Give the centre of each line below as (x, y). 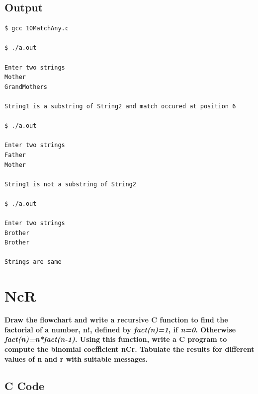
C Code (25, 385)
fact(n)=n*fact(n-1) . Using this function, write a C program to (116, 339)
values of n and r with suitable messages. (76, 358)
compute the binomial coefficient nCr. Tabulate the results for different (129, 349)
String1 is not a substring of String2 (70, 184)
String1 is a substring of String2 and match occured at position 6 (120, 106)
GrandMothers (26, 87)
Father (15, 155)
